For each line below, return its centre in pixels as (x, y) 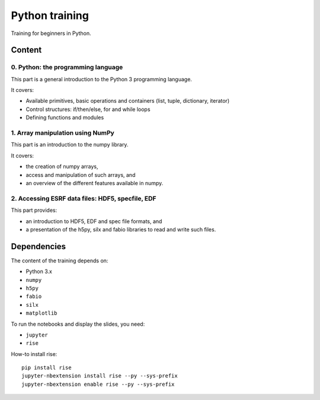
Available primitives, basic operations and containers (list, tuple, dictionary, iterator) (128, 101)
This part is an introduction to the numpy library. (70, 145)
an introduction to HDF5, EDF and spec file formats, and (94, 221)
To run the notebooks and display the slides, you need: (78, 324)
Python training (50, 15)
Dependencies (39, 246)
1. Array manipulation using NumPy (63, 133)
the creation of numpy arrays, (62, 167)
